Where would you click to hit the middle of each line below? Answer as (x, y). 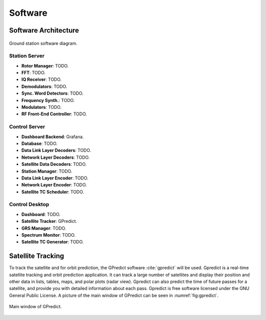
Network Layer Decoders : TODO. (55, 157)
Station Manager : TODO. (47, 171)
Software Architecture (44, 30)
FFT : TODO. (33, 73)
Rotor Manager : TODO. (45, 66)
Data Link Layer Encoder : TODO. (55, 178)
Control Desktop (29, 205)
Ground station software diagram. (43, 43)
